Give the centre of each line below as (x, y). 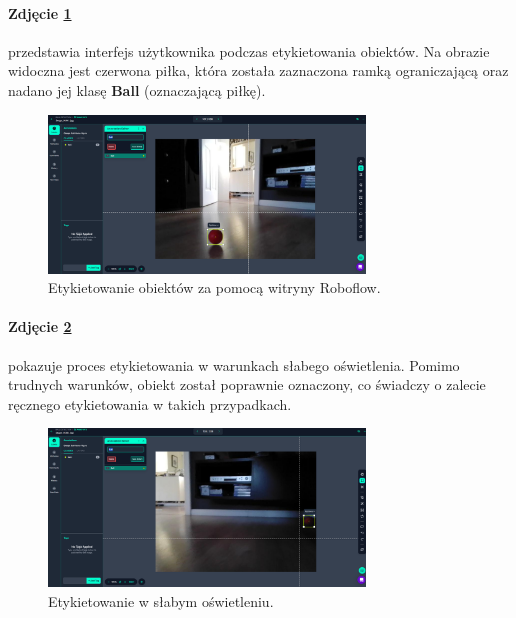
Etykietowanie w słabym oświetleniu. (161, 600)
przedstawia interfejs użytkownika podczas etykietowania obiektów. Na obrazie (249, 50)
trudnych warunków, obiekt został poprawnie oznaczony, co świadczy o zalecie (247, 384)
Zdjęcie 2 (40, 326)
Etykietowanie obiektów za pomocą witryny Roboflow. (214, 287)
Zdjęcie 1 (40, 12)
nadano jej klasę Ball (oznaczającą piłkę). (137, 89)
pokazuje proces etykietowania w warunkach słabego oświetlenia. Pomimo (234, 364)
